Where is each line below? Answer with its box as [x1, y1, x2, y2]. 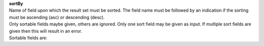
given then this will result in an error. [9, 28, 83, 34]
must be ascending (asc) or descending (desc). [9, 14, 105, 20]
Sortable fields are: [9, 35, 47, 41]
